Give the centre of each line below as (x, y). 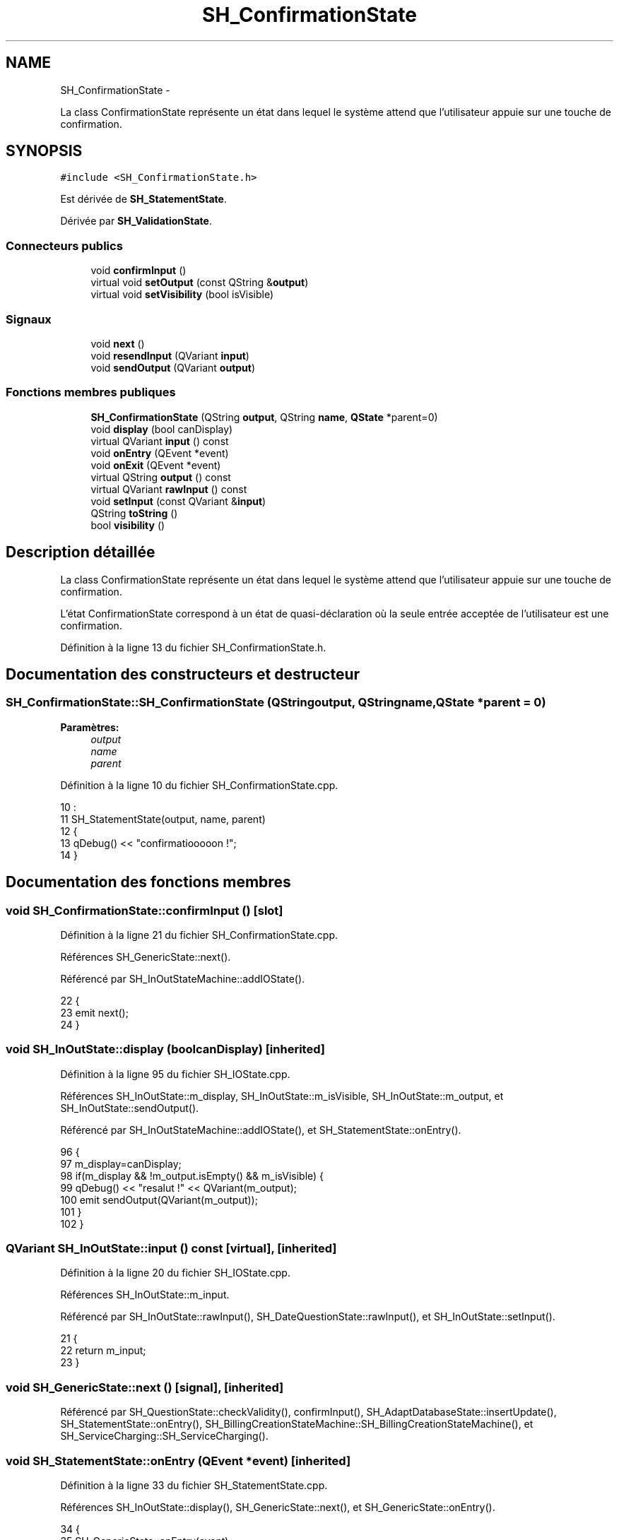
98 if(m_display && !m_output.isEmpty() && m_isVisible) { (192, 1175)
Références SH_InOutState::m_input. (145, 1295)
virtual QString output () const (161, 477)
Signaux (29, 319)
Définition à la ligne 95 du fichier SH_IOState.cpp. (175, 1074)
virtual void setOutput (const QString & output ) (200, 283)
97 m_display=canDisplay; (121, 1163)
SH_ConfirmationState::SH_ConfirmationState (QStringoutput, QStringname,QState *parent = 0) (276, 703)
